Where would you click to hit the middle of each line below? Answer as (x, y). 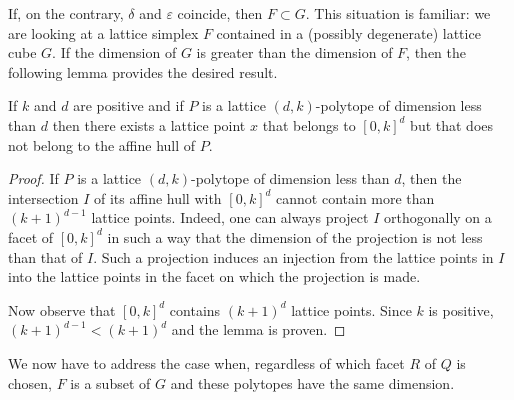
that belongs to (309, 124)
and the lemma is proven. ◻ (258, 329)
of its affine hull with (158, 197)
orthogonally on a (437, 217)
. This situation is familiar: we (398, 13)
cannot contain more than (355, 197)
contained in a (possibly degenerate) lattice (348, 32)
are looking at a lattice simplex (103, 32)
